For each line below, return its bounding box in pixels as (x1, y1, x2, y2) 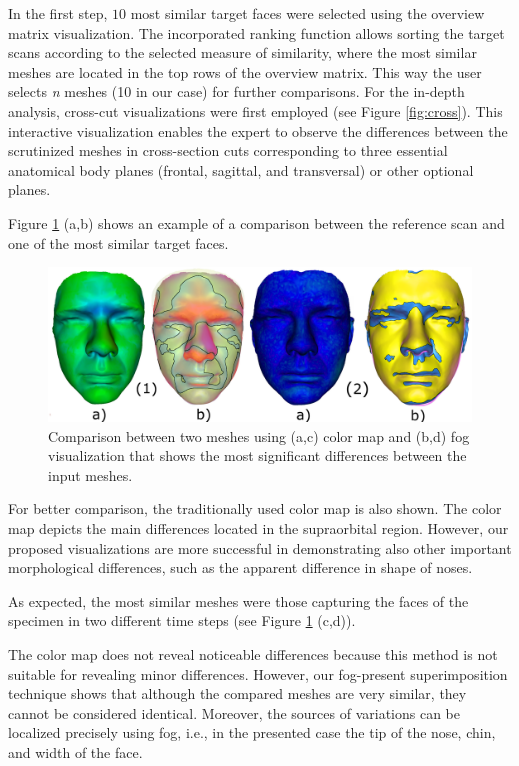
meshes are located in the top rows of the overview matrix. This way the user (8, 61, 482, 82)
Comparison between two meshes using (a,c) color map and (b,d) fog (48, 425, 470, 446)
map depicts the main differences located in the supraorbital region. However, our (8, 517, 509, 538)
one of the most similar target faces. (8, 232, 229, 253)
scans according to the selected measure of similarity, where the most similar (8, 42, 477, 63)
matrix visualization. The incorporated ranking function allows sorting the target (8, 22, 505, 43)
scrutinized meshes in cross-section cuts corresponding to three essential (8, 140, 448, 161)
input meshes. (48, 464, 133, 485)
